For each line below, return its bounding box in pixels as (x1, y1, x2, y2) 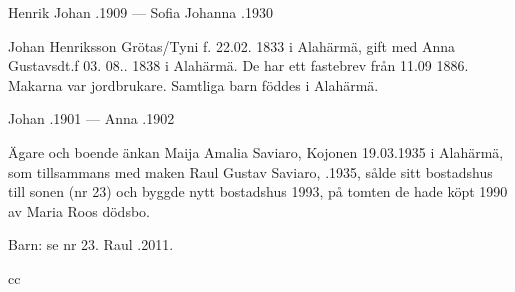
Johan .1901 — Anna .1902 (8, 108, 175, 129)
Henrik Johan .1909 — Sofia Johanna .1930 (8, 2, 273, 22)
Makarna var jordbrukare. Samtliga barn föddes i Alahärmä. (8, 74, 379, 95)
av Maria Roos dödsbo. (8, 200, 150, 221)
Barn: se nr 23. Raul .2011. (8, 234, 174, 255)
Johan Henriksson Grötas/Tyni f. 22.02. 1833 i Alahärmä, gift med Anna (8, 35, 456, 56)
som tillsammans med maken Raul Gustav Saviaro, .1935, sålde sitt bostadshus (8, 161, 493, 182)
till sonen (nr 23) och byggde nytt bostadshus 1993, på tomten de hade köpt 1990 (8, 181, 508, 202)
